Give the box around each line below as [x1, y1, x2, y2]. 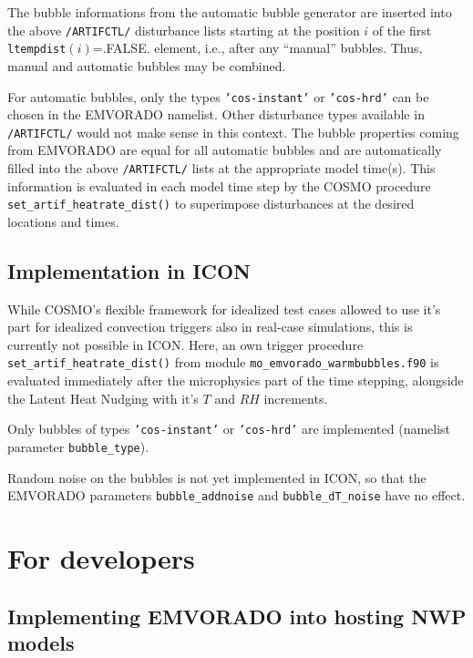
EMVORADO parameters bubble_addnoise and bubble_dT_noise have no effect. [7, 486, 466, 505]
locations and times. [7, 211, 119, 231]
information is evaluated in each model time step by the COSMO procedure [7, 176, 431, 195]
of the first [372, 20, 432, 39]
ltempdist [7, 43, 67, 57]
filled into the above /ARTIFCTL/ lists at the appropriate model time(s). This [7, 159, 436, 177]
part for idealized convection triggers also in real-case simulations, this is [7, 317, 413, 336]
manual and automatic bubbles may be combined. [7, 56, 286, 75]
